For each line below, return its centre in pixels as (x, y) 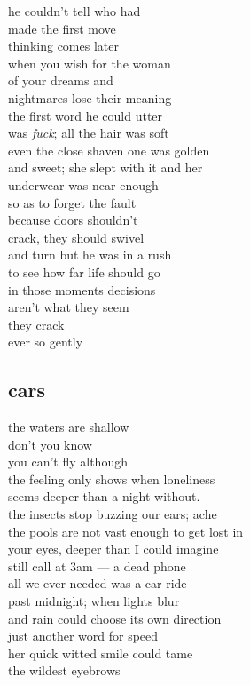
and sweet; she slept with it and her (105, 167)
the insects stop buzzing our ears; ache (113, 514)
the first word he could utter (86, 115)
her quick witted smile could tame (101, 653)
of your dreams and (61, 80)
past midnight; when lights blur (94, 601)
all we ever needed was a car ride (98, 583)
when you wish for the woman (90, 63)
